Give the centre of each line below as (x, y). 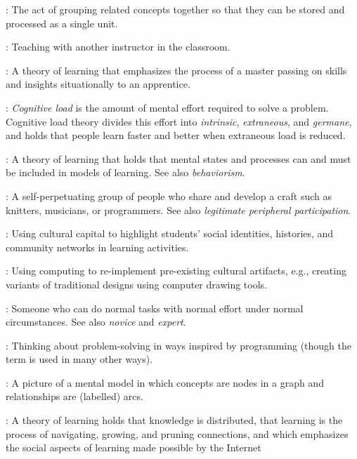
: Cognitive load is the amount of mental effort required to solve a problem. (167, 107)
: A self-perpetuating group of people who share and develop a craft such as (169, 195)
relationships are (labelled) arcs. (74, 396)
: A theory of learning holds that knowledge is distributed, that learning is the (174, 420)
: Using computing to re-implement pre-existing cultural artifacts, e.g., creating (176, 271)
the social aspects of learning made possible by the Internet (134, 447)
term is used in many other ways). (79, 359)
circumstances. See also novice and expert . (96, 322)
